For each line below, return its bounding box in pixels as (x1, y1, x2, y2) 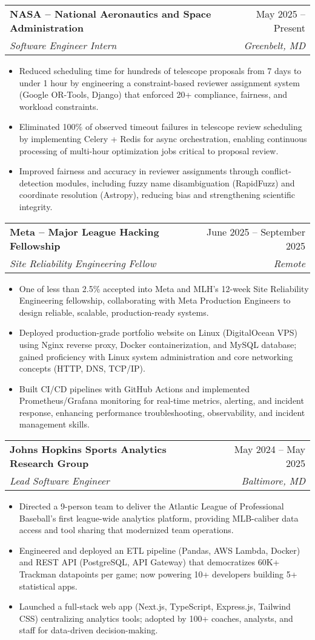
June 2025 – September (207, 224, 305, 239)
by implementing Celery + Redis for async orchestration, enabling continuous (19, 132, 307, 145)
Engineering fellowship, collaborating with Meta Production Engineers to (19, 294, 291, 307)
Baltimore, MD (241, 474, 305, 488)
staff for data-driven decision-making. (19, 624, 158, 636)
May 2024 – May (234, 442, 305, 457)
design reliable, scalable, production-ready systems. (19, 305, 209, 318)
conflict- (261, 165, 291, 177)
